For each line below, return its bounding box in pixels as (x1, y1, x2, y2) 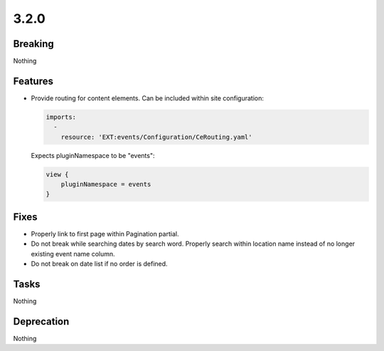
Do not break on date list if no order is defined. (31, 260, 168, 268)
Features (13, 75, 53, 87)
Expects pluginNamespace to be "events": (31, 151, 156, 159)
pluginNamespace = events (60, 180, 151, 189)
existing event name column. (31, 249, 115, 258)
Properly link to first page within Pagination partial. (31, 229, 179, 238)
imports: (46, 112, 77, 121)
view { (46, 170, 69, 178)
